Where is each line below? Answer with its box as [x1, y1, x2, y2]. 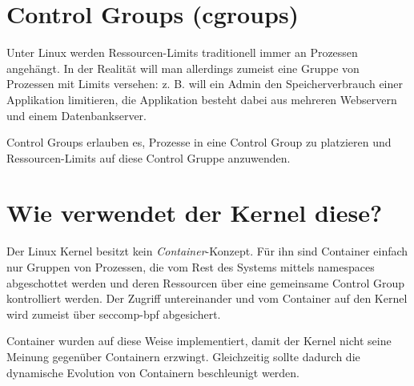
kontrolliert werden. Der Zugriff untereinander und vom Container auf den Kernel [6, 290, 408, 307]
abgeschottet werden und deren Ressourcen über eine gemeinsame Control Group [6, 274, 405, 291]
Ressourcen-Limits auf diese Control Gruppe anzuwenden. [6, 149, 291, 166]
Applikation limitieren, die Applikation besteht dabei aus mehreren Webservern [6, 90, 397, 107]
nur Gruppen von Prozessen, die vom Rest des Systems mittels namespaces [6, 259, 375, 275]
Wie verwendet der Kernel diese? [6, 196, 383, 229]
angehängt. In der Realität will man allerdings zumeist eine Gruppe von [6, 59, 360, 76]
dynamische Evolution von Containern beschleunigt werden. [6, 364, 300, 380]
